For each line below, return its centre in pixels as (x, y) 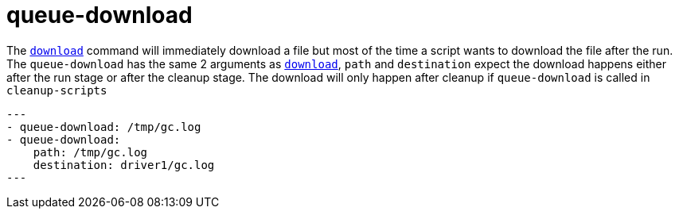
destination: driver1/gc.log (124, 165)
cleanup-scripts (57, 90)
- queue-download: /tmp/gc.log (104, 127)
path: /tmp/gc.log (90, 152)
